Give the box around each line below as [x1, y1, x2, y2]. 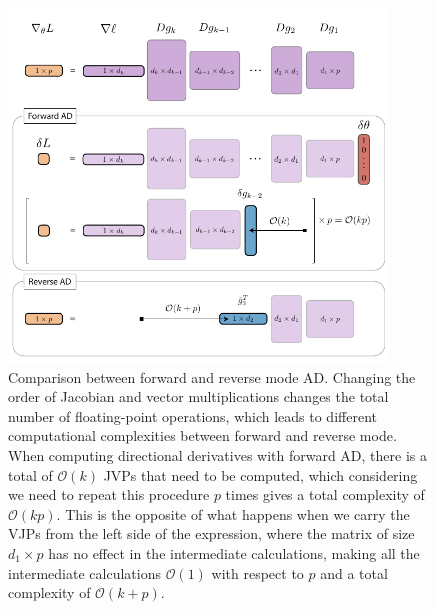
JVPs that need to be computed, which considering [103, 464, 418, 485]
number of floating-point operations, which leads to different [8, 405, 377, 426]
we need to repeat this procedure [8, 484, 210, 505]
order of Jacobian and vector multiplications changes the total [8, 386, 389, 407]
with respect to [211, 562, 304, 583]
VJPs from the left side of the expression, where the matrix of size [8, 523, 415, 544]
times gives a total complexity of [225, 484, 425, 505]
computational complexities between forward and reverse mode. [8, 425, 397, 446]
